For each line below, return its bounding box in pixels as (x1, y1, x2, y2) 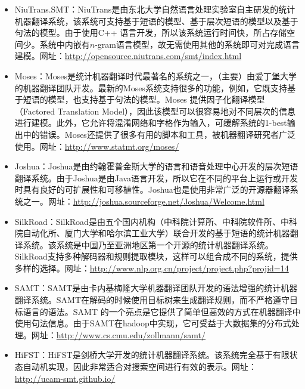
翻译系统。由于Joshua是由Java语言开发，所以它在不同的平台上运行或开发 (14, 171, 298, 184)
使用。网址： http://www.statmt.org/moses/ (14, 140, 179, 152)
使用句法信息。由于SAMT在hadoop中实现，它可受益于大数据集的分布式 (14, 317, 291, 329)
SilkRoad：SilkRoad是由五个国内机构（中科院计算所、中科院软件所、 (14, 215, 281, 227)
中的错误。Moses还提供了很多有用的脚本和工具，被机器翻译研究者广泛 (23, 128, 295, 140)
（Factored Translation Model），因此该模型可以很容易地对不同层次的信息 (14, 104, 296, 117)
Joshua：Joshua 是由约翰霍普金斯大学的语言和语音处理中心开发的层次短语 (14, 160, 298, 172)
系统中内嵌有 (39, 38, 90, 50)
